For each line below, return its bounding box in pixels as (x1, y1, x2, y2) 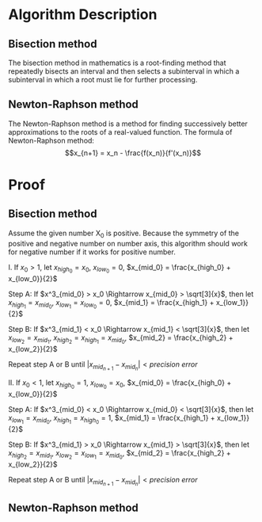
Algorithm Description (8, 6, 158, 24)
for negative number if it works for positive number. (8, 247, 176, 257)
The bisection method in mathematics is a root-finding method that (8, 58, 227, 67)
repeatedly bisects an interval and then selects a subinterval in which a (8, 67, 240, 76)
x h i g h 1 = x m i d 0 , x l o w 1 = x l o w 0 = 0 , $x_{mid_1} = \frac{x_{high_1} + (8, 297, 215, 310)
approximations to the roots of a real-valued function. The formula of (8, 127, 233, 136)
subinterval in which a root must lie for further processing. (8, 75, 198, 84)
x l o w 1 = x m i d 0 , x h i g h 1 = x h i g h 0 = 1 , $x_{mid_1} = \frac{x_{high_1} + (8, 413, 215, 425)
